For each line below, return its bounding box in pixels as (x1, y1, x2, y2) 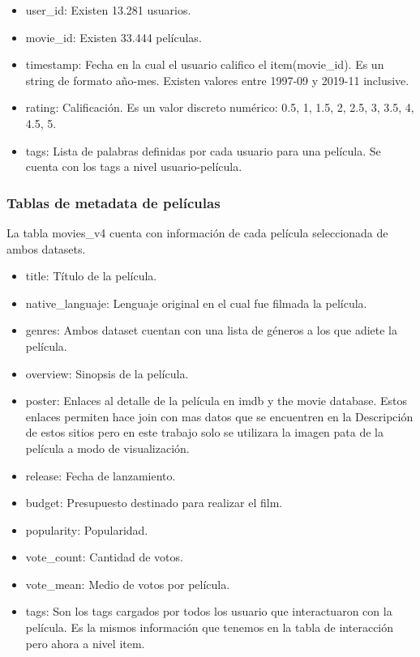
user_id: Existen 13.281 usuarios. (25, 2, 191, 18)
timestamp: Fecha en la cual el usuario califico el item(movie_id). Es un (25, 56, 384, 73)
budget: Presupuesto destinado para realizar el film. (25, 494, 283, 511)
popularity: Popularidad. (25, 521, 148, 538)
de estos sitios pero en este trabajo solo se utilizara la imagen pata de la (25, 424, 384, 441)
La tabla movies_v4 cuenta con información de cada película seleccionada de (6, 224, 388, 241)
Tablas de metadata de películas (6, 192, 221, 212)
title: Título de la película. (25, 267, 157, 284)
